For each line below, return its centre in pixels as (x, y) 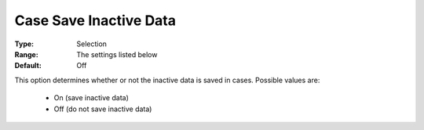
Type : (24, 44)
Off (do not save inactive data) (103, 109)
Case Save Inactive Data (95, 20)
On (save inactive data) (91, 98)
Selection (92, 44)
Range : (26, 54)
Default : (28, 66)
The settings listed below (117, 54)
